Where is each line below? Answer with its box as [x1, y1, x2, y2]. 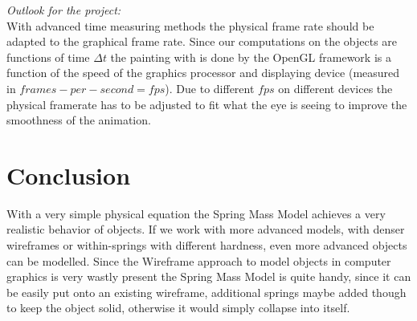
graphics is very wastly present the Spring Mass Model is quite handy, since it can [6, 268, 411, 285]
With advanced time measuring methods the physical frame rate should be [6, 17, 374, 34]
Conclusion [6, 158, 131, 191]
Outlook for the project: [6, 2, 121, 18]
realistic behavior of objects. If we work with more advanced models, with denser [6, 221, 405, 238]
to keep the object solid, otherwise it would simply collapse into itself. [6, 299, 350, 316]
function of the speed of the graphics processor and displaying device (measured [6, 64, 400, 81]
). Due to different [165, 79, 255, 96]
